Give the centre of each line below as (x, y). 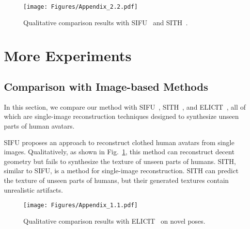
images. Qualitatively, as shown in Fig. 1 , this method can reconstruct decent (119, 152)
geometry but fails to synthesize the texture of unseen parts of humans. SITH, (120, 161)
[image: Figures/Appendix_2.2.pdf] (81, 7)
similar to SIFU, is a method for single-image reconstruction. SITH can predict (121, 171)
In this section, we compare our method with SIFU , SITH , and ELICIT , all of (125, 106)
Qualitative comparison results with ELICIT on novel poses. (114, 221)
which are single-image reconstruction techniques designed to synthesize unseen (121, 116)
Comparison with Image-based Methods (106, 87)
